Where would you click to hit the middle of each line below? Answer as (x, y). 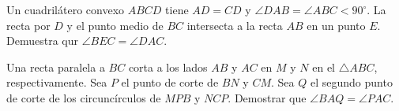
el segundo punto (351, 82)
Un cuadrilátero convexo (66, 9)
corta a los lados (168, 67)
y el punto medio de (115, 25)
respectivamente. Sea (57, 82)
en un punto (336, 25)
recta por (28, 25)
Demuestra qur (42, 41)
